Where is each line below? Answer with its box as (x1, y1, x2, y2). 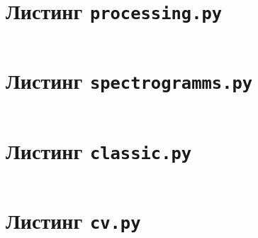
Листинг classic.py (6, 136, 192, 165)
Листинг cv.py (6, 205, 141, 234)
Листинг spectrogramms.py (6, 66, 253, 95)
